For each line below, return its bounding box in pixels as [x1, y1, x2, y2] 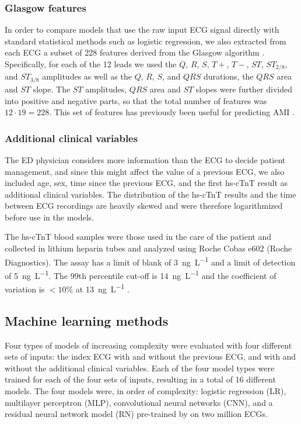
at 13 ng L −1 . [75, 281, 129, 295]
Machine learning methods [5, 311, 169, 329]
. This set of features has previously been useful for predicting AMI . [49, 106, 295, 118]
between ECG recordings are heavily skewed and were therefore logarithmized [5, 199, 283, 212]
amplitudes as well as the [42, 70, 132, 82]
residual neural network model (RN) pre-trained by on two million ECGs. [5, 408, 268, 420]
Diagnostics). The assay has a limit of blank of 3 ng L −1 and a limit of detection [5, 254, 296, 268]
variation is [5, 282, 45, 295]
